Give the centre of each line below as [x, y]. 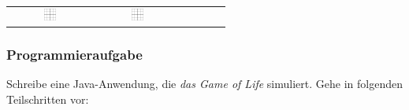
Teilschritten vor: [48, 99]
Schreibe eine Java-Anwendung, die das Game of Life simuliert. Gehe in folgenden [204, 84]
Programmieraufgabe [74, 54]
